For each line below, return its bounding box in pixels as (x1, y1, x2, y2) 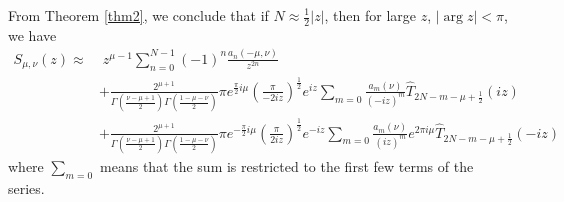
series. (8, 177, 45, 198)
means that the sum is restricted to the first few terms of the (100, 155, 474, 176)
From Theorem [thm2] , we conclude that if (8, 5, 269, 25)
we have (8, 24, 57, 45)
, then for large (324, 5, 417, 25)
